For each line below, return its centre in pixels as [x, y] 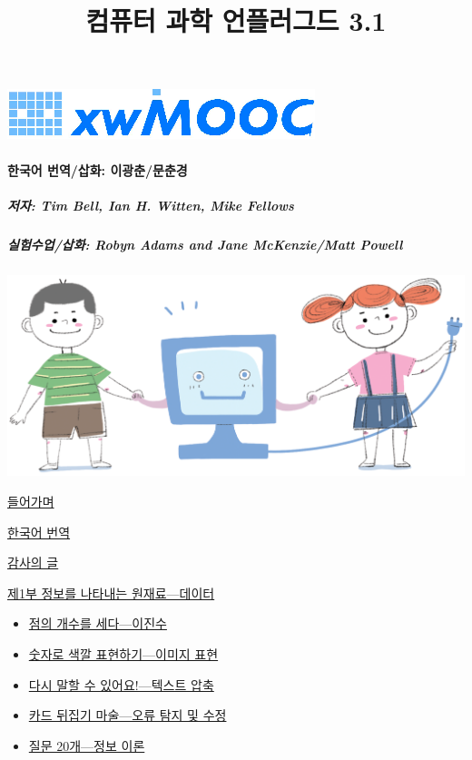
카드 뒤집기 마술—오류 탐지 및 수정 [128, 715]
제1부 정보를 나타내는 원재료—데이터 [111, 592]
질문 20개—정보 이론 [87, 745]
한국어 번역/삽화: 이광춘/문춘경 [98, 169]
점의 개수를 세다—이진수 [98, 623]
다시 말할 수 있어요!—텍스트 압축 [121, 684]
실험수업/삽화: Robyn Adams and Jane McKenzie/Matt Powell [205, 244]
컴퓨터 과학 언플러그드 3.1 [236, 20]
